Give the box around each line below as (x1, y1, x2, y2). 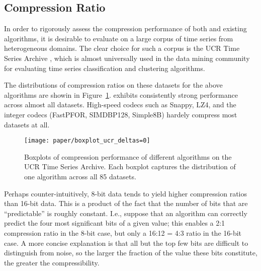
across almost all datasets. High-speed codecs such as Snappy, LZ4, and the (4, 99, 236, 110)
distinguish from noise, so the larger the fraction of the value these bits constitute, (4, 247, 257, 258)
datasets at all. (4, 119, 50, 129)
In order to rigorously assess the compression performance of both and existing (4, 23, 247, 34)
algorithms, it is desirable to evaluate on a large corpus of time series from (4, 33, 233, 43)
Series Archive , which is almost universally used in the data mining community (4, 52, 250, 63)
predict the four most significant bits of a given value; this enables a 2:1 (4, 218, 225, 228)
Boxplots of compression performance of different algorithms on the (24, 151, 232, 162)
